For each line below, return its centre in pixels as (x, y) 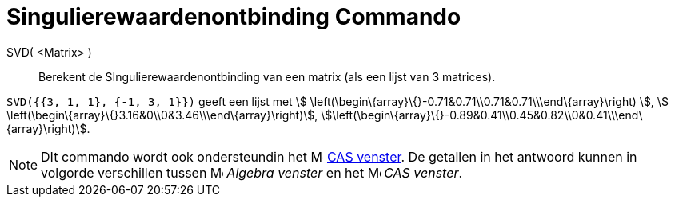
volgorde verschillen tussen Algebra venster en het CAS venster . (252, 172)
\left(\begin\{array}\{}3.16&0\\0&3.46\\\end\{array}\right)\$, (162, 115)
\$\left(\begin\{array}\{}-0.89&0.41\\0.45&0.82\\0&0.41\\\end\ (482, 115)
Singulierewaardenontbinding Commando (234, 17)
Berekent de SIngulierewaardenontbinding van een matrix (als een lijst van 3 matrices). (267, 76)
